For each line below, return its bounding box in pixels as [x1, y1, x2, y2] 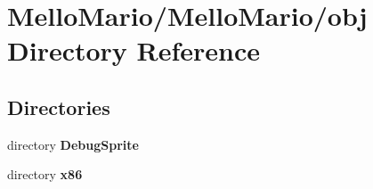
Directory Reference [7, 32, 261, 69]
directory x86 [7, 165, 83, 184]
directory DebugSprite [7, 135, 139, 153]
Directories [7, 93, 110, 120]
